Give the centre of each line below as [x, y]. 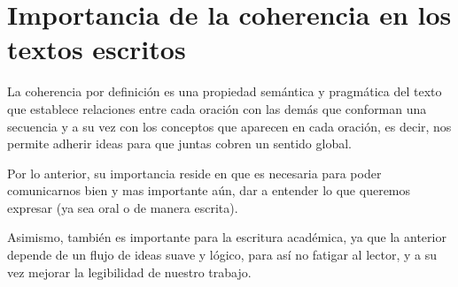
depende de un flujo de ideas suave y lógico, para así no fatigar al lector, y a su [222, 255]
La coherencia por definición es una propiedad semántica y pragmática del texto [225, 91]
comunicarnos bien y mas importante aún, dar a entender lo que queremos [209, 190]
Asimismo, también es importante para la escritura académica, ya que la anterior [227, 237]
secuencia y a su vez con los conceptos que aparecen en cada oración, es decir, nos [229, 126]
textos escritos [97, 49]
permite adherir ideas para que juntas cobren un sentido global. [179, 143]
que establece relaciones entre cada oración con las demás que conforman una [217, 108]
